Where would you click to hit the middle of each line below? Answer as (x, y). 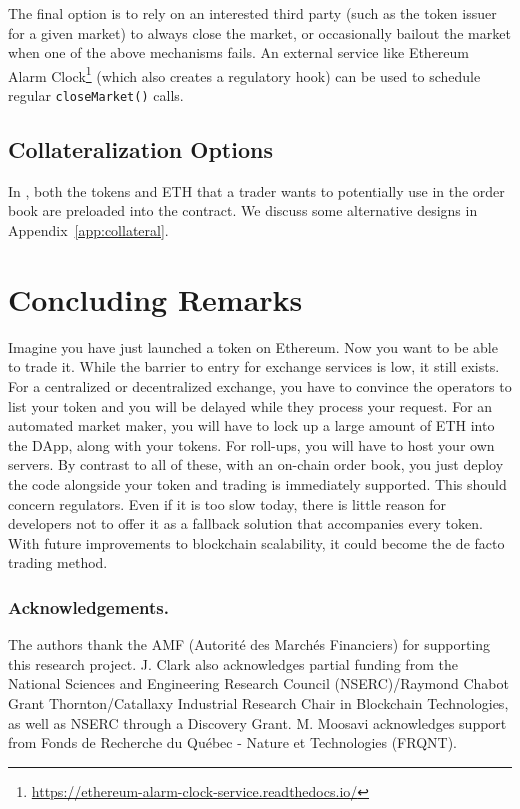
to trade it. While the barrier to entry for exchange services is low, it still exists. (254, 366)
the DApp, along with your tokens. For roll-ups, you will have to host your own (251, 444)
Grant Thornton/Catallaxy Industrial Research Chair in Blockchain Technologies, (258, 702)
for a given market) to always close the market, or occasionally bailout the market (259, 32)
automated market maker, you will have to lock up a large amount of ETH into (251, 425)
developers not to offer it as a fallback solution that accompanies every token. (245, 523)
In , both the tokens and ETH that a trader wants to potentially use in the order (256, 190)
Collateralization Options (140, 149)
